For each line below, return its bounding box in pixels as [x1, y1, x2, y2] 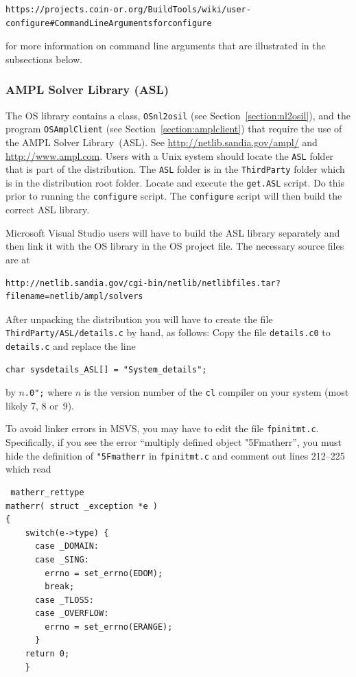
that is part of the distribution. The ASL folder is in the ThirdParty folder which [5, 162, 345, 176]
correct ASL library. [5, 202, 90, 217]
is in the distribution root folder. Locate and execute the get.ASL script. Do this [5, 175, 344, 189]
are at [5, 252, 30, 266]
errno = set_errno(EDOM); [45, 568, 163, 578]
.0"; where [24, 385, 72, 399]
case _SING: [34, 554, 89, 565]
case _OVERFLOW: [34, 608, 109, 619]
